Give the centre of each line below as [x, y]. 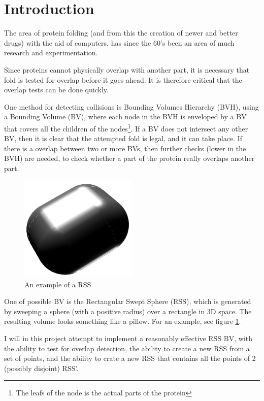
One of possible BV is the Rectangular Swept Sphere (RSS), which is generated [128, 301]
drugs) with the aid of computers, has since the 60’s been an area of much [119, 42]
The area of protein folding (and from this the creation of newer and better [121, 33]
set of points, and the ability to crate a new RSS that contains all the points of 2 [130, 358]
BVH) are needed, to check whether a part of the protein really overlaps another [129, 158]
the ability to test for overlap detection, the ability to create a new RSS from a [127, 348]
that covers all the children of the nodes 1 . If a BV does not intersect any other [126, 127]
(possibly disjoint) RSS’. [41, 368]
